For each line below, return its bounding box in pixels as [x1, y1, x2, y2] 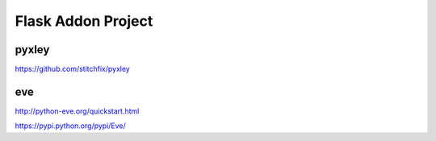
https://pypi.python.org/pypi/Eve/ [15, 121, 127, 131]
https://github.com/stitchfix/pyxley [15, 64, 131, 74]
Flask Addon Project [15, 12, 153, 30]
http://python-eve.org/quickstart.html [15, 106, 140, 116]
